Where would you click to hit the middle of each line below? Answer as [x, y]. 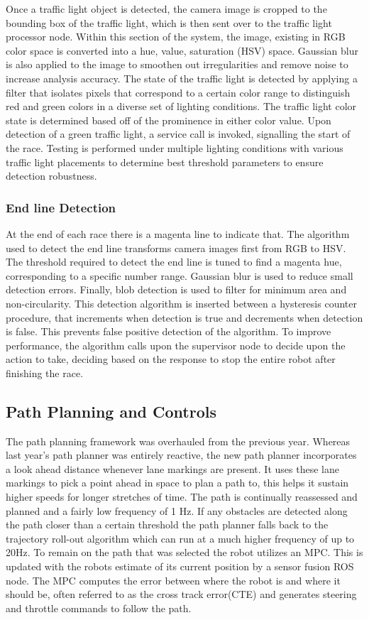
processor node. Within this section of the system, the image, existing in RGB [176, 37]
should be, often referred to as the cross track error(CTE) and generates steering [181, 594]
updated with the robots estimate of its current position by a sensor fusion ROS [180, 566]
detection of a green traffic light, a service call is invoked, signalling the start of [178, 134]
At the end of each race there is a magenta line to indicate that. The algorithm [178, 233]
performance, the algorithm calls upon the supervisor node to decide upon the [176, 345]
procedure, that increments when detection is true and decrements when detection [184, 317]
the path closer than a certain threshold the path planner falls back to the [167, 524]
